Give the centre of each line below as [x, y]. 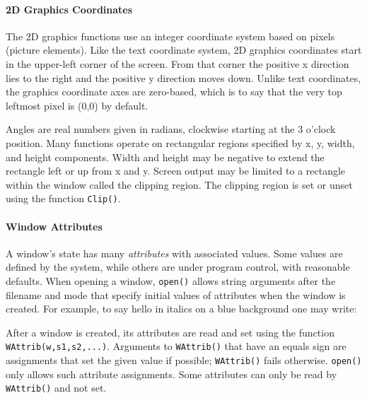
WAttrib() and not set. [56, 388]
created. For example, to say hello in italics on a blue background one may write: [181, 309]
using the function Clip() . [63, 198]
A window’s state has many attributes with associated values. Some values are [174, 253]
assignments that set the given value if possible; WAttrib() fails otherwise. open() [184, 360]
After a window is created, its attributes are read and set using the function [170, 332]
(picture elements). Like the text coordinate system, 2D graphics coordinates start [184, 50]
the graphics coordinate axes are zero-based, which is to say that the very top [174, 92]
